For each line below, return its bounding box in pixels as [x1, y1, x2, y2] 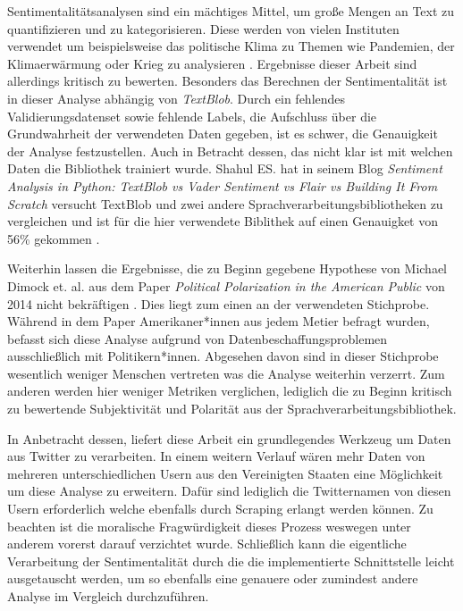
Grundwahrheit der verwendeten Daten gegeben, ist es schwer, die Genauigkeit [7, 124, 438, 143]
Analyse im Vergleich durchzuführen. [7, 587, 209, 605]
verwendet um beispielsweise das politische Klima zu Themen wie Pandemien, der [7, 37, 455, 55]
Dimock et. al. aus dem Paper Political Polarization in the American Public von [7, 276, 445, 295]
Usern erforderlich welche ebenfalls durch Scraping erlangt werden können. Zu [7, 499, 434, 518]
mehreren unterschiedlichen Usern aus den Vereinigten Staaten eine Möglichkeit [7, 464, 443, 482]
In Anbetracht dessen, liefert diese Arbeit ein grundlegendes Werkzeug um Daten [7, 429, 451, 448]
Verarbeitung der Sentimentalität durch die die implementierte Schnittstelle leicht [7, 551, 455, 570]
